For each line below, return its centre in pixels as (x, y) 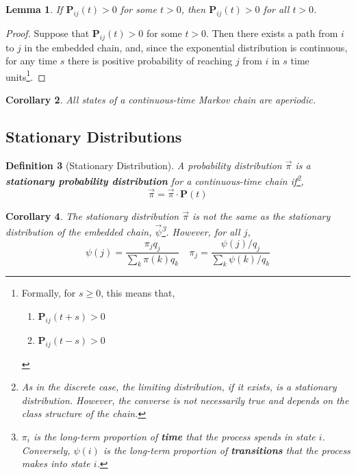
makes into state (56, 463)
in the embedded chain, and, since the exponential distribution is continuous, (186, 47)
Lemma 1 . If (34, 9)
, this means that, (138, 293)
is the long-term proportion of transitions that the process (227, 450)
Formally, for (49, 293)
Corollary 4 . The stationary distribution (92, 215)
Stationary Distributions (94, 137)
